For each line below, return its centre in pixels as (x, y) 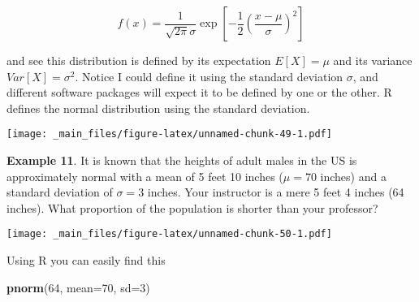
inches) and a (353, 176)
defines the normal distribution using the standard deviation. (158, 108)
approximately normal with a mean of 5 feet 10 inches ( (145, 176)
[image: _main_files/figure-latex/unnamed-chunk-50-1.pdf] (169, 234)
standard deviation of (60, 192)
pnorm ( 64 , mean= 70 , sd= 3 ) (78, 287)
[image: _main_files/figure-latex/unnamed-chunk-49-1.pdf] (169, 134)
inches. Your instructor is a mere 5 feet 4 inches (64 (276, 192)
